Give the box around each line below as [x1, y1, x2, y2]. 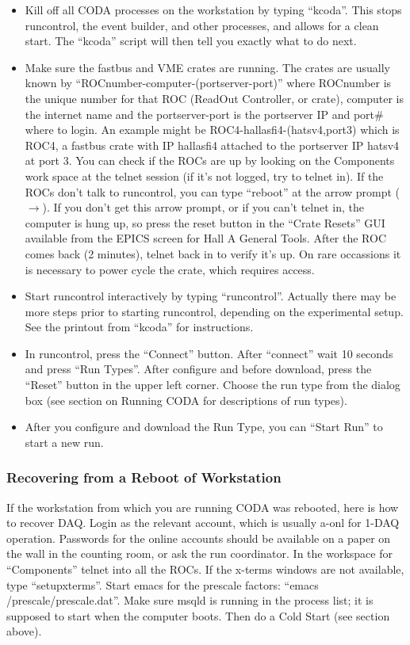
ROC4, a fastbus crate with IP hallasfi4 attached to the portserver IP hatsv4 [25, 136, 400, 153]
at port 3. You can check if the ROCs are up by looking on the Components [25, 152, 395, 169]
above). [6, 623, 42, 639]
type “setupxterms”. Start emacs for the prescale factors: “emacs [6, 576, 319, 593]
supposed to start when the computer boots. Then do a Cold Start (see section [6, 607, 390, 624]
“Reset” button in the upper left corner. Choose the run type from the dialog [25, 376, 400, 393]
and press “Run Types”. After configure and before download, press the [25, 361, 372, 377]
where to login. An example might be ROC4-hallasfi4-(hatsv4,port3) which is [25, 121, 400, 138]
